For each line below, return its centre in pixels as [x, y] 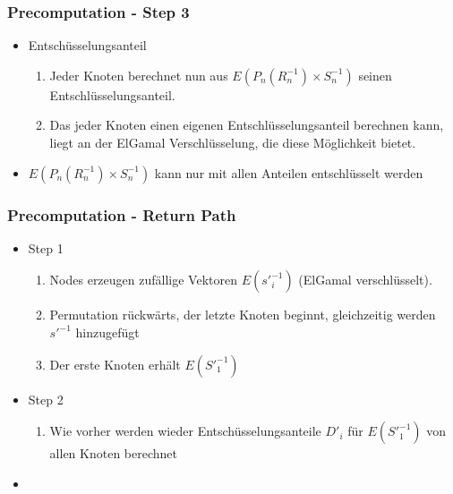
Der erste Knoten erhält [115, 364]
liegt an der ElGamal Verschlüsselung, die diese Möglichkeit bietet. [233, 142]
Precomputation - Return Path [122, 214]
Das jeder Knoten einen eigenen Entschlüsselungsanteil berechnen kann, [247, 125]
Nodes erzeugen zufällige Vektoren [143, 280]
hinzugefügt [107, 332]
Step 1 [46, 247]
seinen [375, 75]
